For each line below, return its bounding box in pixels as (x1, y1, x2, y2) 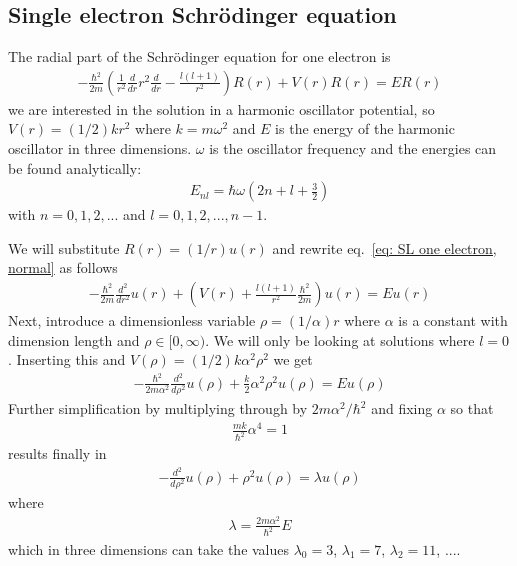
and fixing (371, 398, 433, 419)
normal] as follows (8, 257, 118, 278)
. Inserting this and (8, 349, 126, 370)
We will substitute (8, 237, 120, 258)
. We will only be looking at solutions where (205, 329, 475, 350)
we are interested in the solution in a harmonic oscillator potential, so (8, 98, 435, 119)
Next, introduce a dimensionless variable (8, 310, 256, 331)
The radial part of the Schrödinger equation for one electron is (8, 46, 391, 67)
